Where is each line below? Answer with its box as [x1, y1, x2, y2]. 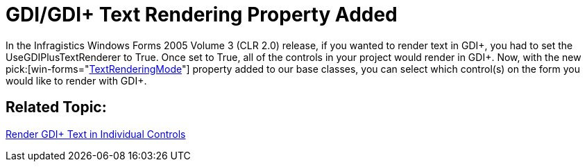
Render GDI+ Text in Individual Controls [6, 128, 186, 140]
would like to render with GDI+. [6, 74, 147, 87]
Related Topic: [6, 98, 107, 116]
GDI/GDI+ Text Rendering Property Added [6, 3, 398, 26]
